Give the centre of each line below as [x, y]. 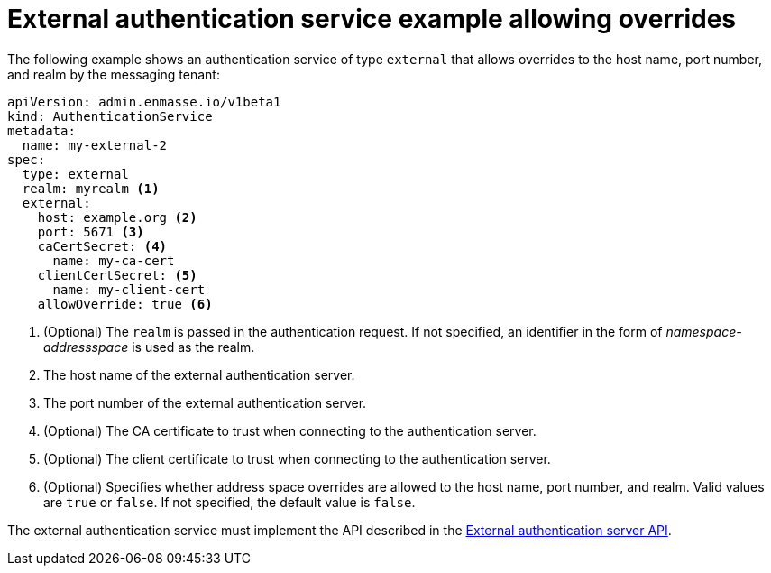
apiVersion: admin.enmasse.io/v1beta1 [144, 102]
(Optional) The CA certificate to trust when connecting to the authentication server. [290, 430]
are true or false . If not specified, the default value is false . [229, 502]
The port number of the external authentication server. [205, 402]
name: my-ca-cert [114, 260]
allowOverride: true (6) [125, 304]
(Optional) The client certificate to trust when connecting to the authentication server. [297, 458]
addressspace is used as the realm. [149, 347]
